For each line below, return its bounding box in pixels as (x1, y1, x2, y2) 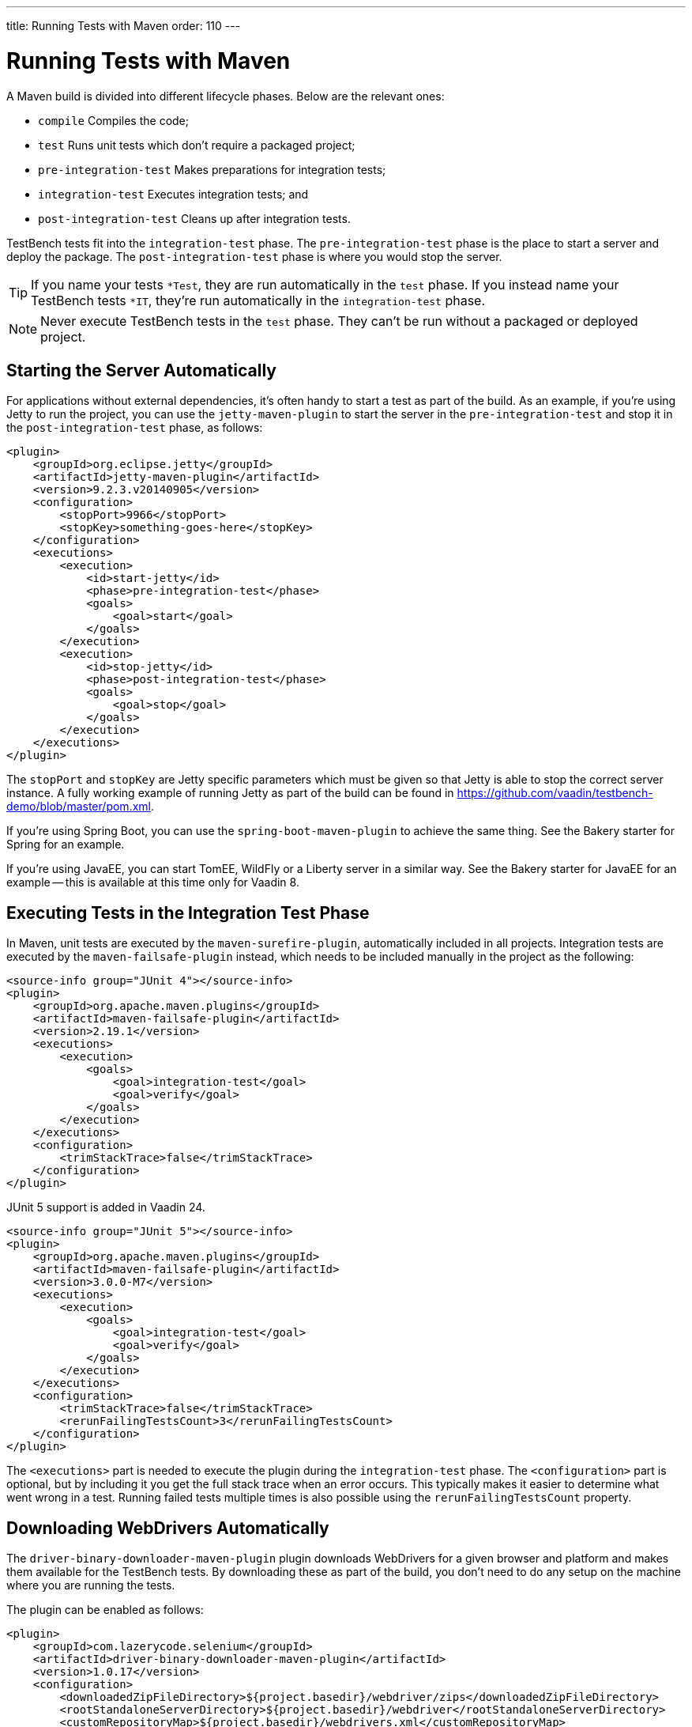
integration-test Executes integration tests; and (38, 187, 309, 201)
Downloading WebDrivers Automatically (6, 1517, 329, 1538)
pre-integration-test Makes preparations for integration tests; (38, 162, 386, 176)
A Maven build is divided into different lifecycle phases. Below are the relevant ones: (6, 89, 445, 103)
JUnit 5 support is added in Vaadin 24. (6, 1200, 205, 1215)
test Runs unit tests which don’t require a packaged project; (38, 138, 355, 152)
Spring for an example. (6, 837, 125, 852)
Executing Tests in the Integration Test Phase (6, 902, 370, 923)
